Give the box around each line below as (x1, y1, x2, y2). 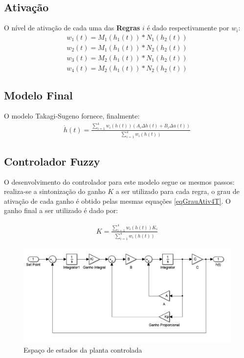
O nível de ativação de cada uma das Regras (4, 23, 140, 33)
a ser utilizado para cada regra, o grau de (115, 186, 240, 196)
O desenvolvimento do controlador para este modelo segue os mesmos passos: (4, 176, 235, 187)
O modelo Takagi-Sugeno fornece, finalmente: (4, 111, 140, 121)
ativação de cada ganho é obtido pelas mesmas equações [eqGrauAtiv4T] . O (4, 195, 231, 206)
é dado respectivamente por (147, 23, 229, 33)
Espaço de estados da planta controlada (23, 344, 142, 355)
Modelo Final (4, 88, 73, 103)
